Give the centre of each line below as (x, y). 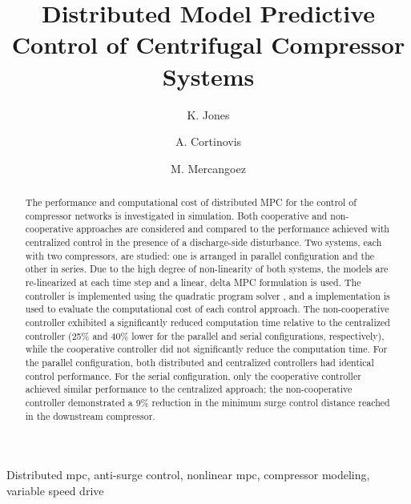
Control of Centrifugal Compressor (208, 44)
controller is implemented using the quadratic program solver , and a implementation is (208, 295)
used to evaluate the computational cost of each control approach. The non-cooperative (207, 309)
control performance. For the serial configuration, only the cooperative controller (193, 375)
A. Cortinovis (208, 141)
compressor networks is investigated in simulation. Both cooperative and (176, 215)
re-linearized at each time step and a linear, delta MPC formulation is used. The (193, 282)
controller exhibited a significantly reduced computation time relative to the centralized (208, 322)
